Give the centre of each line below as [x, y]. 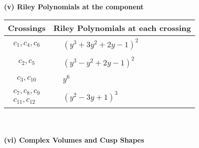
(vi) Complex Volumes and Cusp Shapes [74, 139]
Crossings [27, 28]
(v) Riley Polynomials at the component [74, 6]
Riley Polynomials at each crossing [122, 28]
